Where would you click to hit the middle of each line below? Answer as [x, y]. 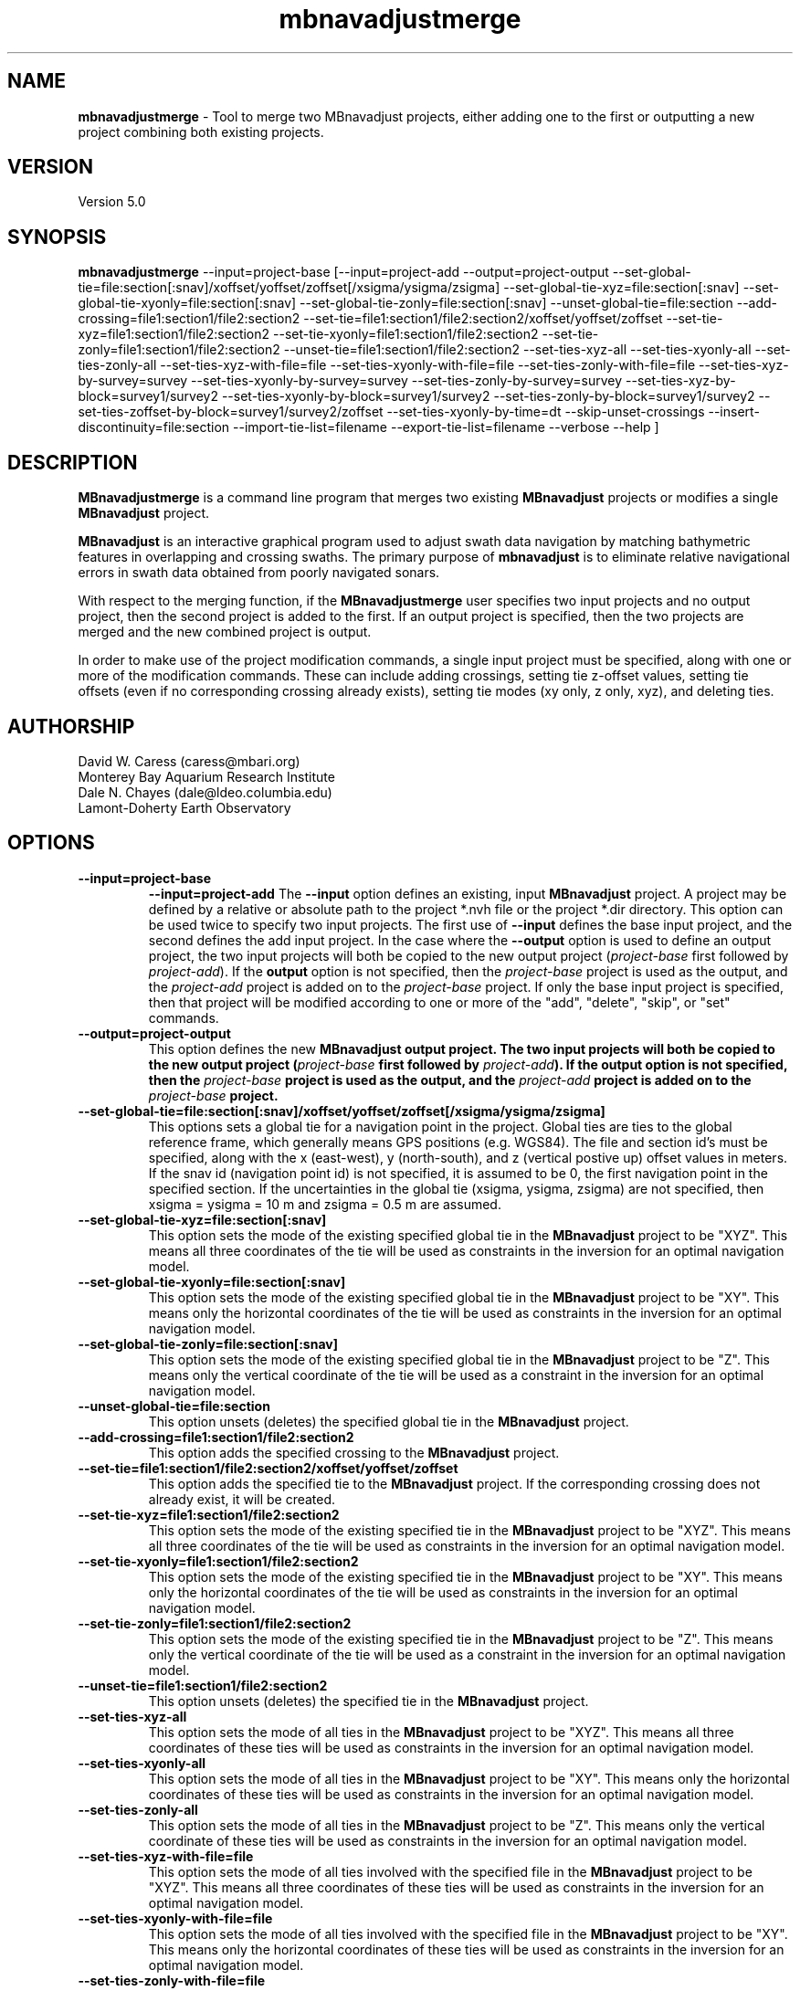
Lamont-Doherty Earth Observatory [184, 807]
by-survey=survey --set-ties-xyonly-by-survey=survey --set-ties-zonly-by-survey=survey [350, 381]
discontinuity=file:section [154, 427]
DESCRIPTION [73, 462]
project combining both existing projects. [201, 132]
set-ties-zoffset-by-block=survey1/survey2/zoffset [231, 412]
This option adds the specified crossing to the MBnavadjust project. [354, 1452]
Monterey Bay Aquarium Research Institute [206, 776]
